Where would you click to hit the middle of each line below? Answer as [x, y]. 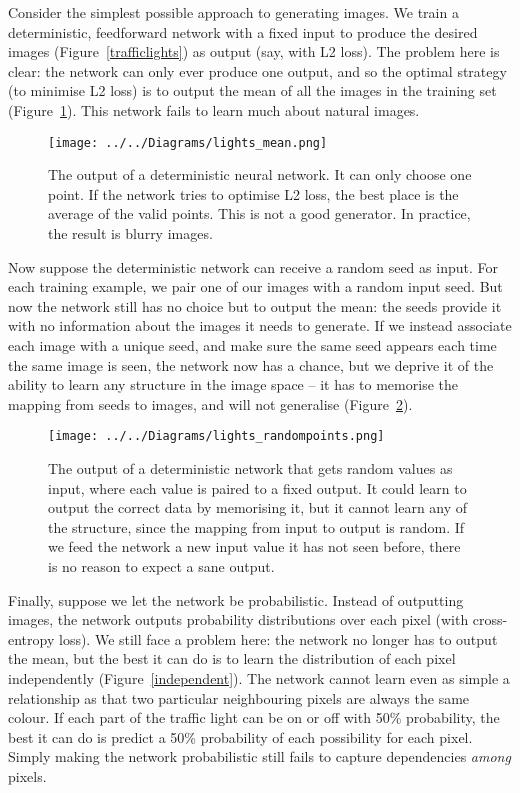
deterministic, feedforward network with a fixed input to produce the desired [243, 31]
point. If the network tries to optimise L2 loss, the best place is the [253, 193]
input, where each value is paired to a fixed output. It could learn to [257, 487]
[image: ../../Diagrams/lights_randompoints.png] [216, 436]
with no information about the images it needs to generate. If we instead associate [260, 325]
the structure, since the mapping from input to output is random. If [256, 526]
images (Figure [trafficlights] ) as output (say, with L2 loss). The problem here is [254, 51]
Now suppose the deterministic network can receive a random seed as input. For [253, 266]
